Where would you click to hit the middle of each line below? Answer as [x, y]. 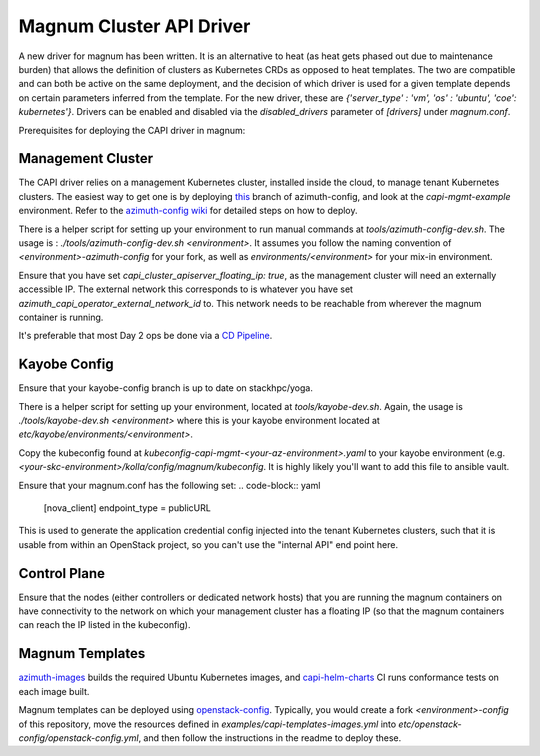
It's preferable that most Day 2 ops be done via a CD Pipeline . [145, 336]
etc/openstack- [430, 724]
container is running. [61, 317]
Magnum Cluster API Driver [134, 26]
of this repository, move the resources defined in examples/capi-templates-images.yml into [207, 724]
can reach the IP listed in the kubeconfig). [104, 625]
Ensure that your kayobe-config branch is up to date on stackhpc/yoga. [166, 388]
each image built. [54, 691]
